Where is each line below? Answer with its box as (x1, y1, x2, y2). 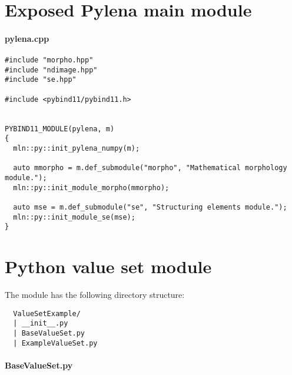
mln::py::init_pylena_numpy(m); (13, 144, 140, 153)
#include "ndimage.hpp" (5, 65, 98, 74)
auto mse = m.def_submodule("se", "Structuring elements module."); (13, 203, 287, 212)
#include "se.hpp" (5, 75, 77, 84)
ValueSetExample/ (13, 309, 81, 318)
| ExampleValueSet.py (13, 339, 98, 347)
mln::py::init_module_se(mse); (13, 213, 135, 221)
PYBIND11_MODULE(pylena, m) (5, 124, 115, 133)
